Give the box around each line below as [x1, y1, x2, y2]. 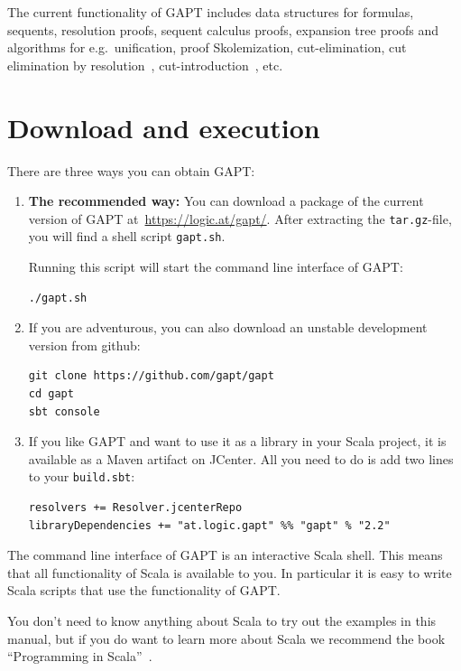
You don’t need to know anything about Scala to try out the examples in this [7, 610, 437, 629]
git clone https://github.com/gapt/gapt [28, 369, 274, 383]
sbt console [28, 405, 100, 418]
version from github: [28, 335, 141, 354]
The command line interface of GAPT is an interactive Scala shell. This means [7, 545, 443, 564]
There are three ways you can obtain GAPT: [7, 161, 255, 180]
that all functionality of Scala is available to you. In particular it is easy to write [7, 563, 452, 582]
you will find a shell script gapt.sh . [28, 227, 226, 246]
